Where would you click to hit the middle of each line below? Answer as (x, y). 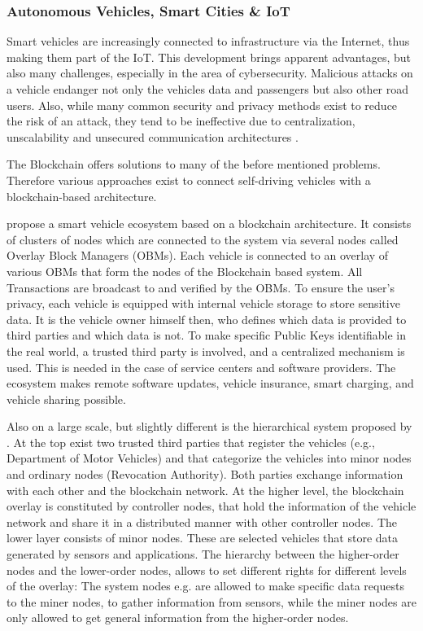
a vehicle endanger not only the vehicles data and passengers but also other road (208, 89)
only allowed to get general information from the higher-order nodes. (178, 618)
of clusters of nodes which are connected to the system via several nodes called (203, 239)
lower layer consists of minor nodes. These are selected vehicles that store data (202, 538)
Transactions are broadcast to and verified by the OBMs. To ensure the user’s (201, 287)
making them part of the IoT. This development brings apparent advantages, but (209, 57)
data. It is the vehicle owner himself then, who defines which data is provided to (207, 319)
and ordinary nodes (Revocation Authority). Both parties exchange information (205, 474)
